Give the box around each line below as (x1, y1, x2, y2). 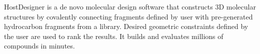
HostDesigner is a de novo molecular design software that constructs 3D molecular (4, 1, 256, 11)
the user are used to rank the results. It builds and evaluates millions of (4, 30, 223, 41)
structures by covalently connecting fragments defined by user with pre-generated (4, 11, 253, 21)
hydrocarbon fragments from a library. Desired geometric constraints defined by (4, 21, 248, 31)
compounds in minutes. (4, 40, 75, 51)
